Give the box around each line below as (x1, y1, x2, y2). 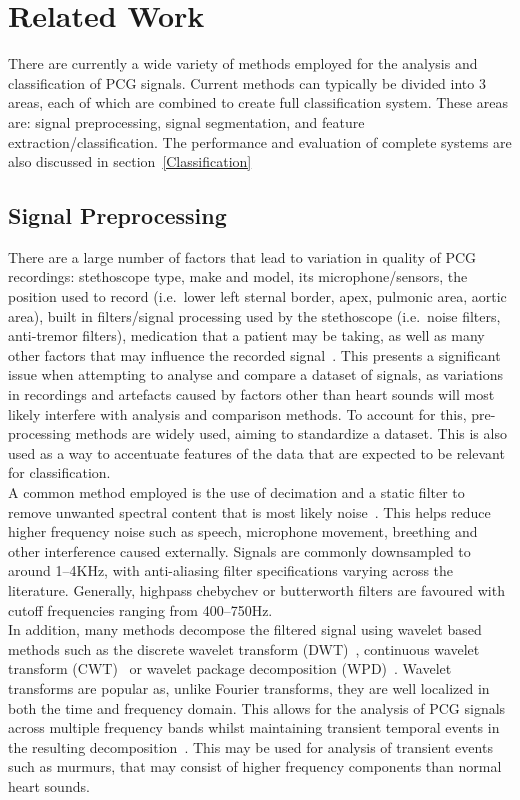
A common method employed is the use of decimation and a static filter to (8, 482, 465, 503)
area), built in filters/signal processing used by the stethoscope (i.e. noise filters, (8, 305, 501, 326)
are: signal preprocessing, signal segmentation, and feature (8, 111, 365, 132)
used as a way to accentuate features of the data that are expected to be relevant (8, 442, 505, 463)
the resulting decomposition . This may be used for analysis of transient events (8, 736, 493, 757)
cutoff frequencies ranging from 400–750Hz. (8, 599, 273, 620)
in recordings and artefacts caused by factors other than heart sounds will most (8, 384, 495, 405)
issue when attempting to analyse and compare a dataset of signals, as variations (8, 364, 503, 385)
